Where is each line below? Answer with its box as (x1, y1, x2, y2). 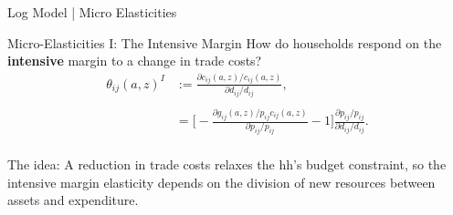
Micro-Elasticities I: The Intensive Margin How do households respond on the (7, 33, 442, 52)
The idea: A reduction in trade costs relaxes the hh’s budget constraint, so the (7, 154, 447, 173)
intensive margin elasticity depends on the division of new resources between (7, 172, 436, 191)
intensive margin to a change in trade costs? (7, 51, 262, 70)
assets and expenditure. (7, 190, 139, 210)
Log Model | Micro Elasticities (7, 3, 177, 21)
